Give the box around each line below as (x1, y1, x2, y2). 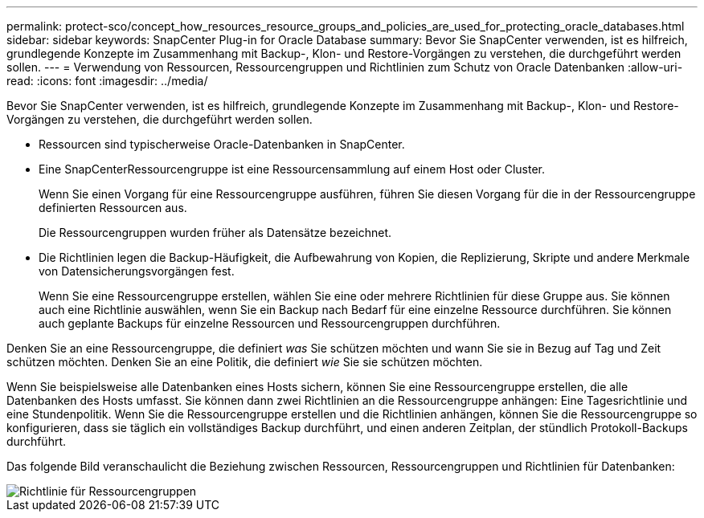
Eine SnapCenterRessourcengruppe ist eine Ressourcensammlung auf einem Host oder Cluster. (39, 162, 546, 176)
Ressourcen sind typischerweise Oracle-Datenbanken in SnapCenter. (39, 137, 405, 151)
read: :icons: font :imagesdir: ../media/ (6, 74, 208, 88)
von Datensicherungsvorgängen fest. (39, 264, 235, 278)
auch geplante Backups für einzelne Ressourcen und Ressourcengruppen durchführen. (39, 316, 501, 330)
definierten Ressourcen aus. (39, 201, 187, 214)
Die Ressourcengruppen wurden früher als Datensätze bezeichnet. (39, 226, 392, 239)
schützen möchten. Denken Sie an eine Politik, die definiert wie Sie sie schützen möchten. (6, 355, 483, 369)
